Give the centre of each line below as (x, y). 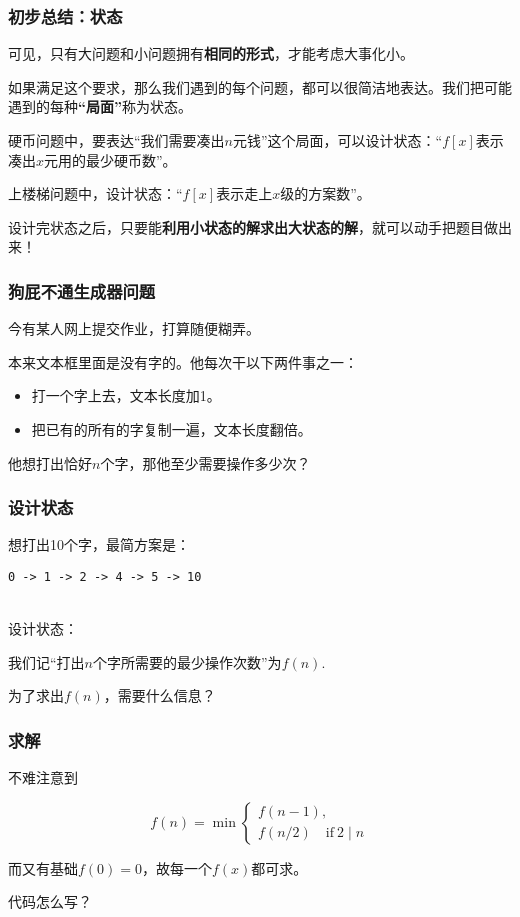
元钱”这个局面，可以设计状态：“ (338, 140)
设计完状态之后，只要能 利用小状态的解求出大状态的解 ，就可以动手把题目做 (253, 226)
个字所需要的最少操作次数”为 (187, 661)
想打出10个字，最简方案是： (99, 544)
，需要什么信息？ (159, 695)
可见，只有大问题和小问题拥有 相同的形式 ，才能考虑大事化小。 (211, 53)
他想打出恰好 (50, 462)
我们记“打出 (46, 661)
